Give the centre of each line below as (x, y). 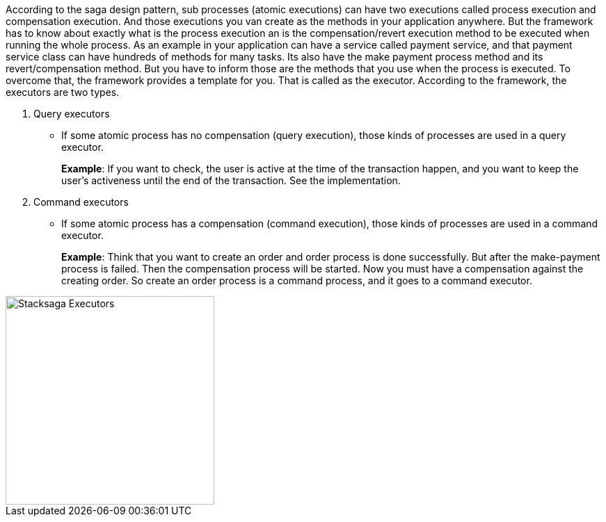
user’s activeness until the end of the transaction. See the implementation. (231, 180)
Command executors (81, 202)
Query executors (72, 114)
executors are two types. (63, 92)
